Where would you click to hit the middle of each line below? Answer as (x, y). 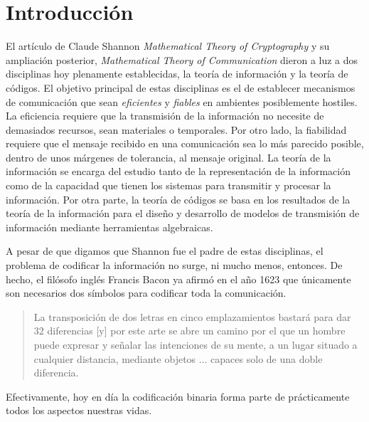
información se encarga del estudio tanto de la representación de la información (178, 171)
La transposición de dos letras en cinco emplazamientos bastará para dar (192, 316)
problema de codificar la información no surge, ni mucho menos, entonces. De (174, 265)
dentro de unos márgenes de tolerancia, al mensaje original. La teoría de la (169, 157)
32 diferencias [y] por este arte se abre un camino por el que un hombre (189, 331)
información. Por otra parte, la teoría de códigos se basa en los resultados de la (178, 199)
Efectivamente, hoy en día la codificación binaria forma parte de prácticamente (178, 396)
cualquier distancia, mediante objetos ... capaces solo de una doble (178, 358)
